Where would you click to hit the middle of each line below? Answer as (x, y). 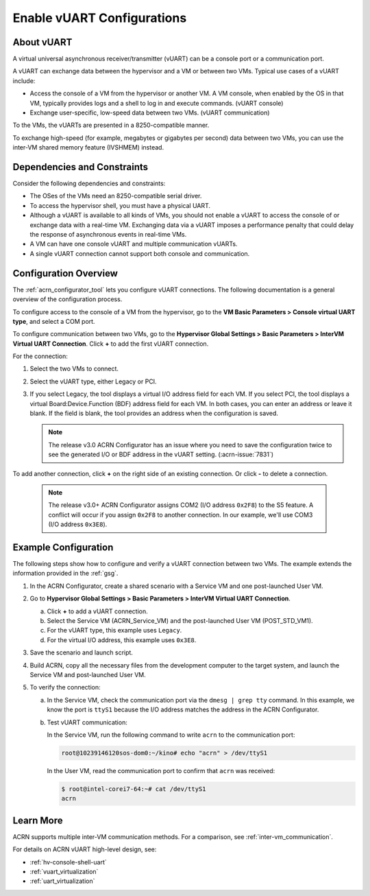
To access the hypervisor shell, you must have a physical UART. (120, 205)
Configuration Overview (65, 273)
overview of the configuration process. (67, 299)
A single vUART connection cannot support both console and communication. (140, 253)
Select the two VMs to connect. (74, 369)
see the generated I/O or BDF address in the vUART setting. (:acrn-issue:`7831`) (161, 455)
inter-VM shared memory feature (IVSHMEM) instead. (88, 148)
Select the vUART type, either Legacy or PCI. (93, 381)
